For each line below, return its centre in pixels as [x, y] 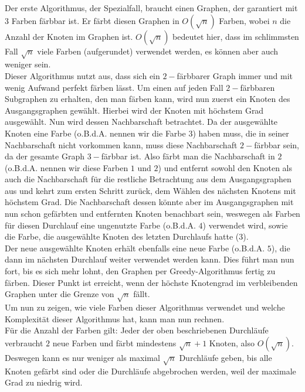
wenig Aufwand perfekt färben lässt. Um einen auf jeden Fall [114, 87]
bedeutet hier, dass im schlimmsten [236, 36]
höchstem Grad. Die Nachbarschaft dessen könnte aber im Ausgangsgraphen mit [149, 202]
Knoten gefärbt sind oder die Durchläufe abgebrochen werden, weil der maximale [150, 371]
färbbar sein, [277, 144]
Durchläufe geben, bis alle [226, 357]
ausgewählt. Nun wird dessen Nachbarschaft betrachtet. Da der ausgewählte [141, 122]
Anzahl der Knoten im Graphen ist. [69, 36]
